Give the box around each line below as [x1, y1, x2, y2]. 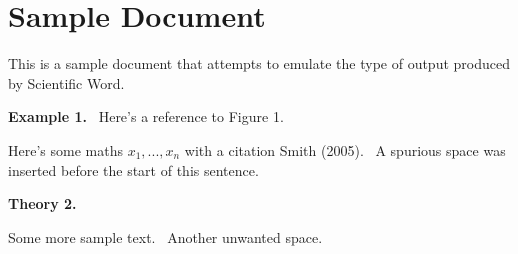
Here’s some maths [8, 139, 123, 160]
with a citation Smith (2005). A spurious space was [184, 139, 506, 160]
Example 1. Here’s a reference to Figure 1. [8, 106, 284, 127]
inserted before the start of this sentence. [8, 159, 259, 180]
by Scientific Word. [8, 72, 125, 93]
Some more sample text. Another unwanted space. [8, 226, 323, 247]
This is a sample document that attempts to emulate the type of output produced [8, 53, 510, 74]
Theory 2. [8, 193, 77, 214]
